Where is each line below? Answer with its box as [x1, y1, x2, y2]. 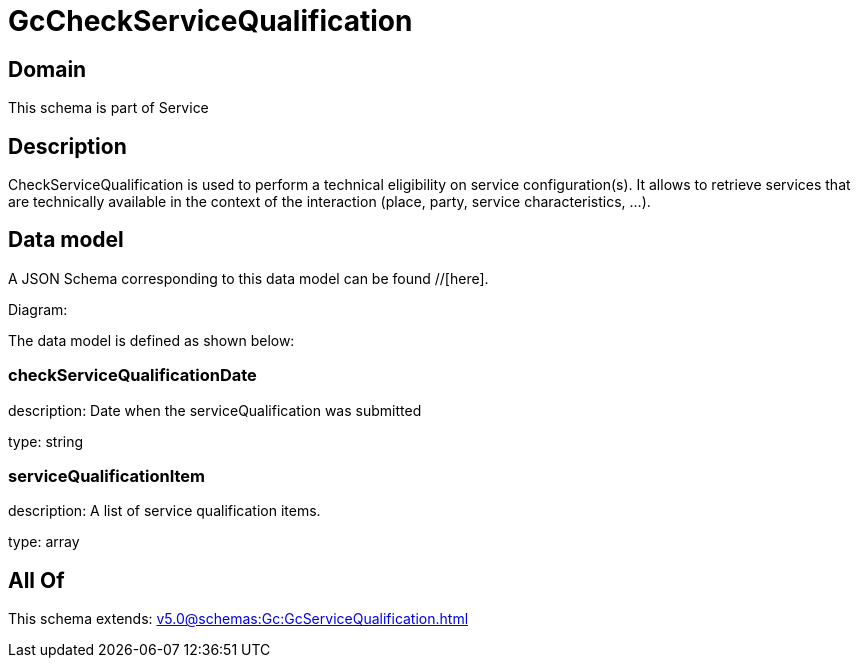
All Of [8, 567, 65, 593]
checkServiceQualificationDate [8, 365, 257, 386]
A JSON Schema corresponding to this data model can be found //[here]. [8, 269, 489, 287]
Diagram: [8, 300, 68, 318]
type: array [8, 533, 80, 551]
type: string [8, 432, 84, 450]
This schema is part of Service [8, 99, 209, 117]
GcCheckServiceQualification [8, 4, 413, 38]
